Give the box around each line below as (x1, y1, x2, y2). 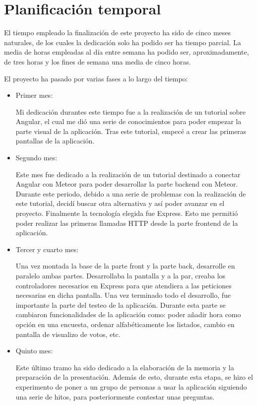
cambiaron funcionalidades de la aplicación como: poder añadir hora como (15, 309, 241, 320)
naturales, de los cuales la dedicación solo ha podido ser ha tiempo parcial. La (4, 37, 241, 47)
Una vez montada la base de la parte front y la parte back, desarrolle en (15, 261, 235, 271)
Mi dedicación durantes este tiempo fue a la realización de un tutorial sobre (15, 106, 246, 117)
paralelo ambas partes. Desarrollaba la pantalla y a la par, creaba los (15, 270, 226, 280)
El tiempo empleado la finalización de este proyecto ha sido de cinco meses (4, 27, 231, 38)
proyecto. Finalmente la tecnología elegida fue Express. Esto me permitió (15, 208, 238, 218)
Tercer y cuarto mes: (15, 244, 78, 254)
